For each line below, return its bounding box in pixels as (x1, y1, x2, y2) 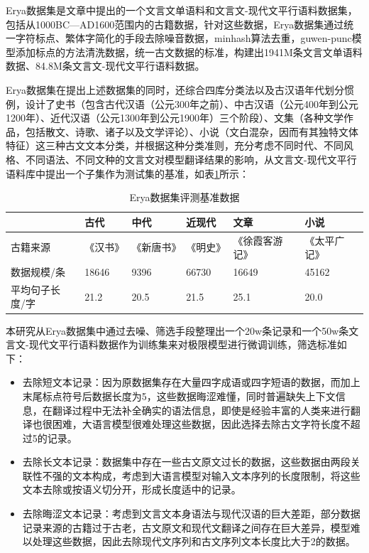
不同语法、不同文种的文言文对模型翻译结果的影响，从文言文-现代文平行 (25, 151, 357, 166)
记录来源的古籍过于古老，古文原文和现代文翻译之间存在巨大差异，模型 (22, 520, 351, 535)
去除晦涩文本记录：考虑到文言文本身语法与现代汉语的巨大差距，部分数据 (22, 506, 360, 521)
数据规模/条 (11, 264, 65, 279)
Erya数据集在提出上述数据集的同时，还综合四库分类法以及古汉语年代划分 (6, 82, 345, 97)
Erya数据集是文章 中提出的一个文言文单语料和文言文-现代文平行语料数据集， (6, 3, 358, 17)
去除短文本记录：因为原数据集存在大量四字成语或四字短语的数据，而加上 (22, 375, 360, 390)
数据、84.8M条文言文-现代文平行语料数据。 (6, 58, 205, 73)
